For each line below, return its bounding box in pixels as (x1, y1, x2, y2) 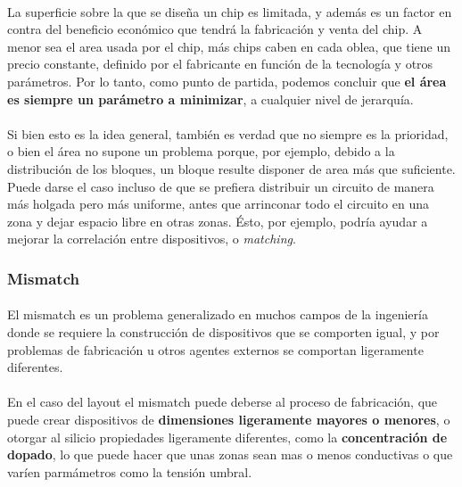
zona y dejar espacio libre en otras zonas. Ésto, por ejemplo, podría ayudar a (7, 211, 428, 230)
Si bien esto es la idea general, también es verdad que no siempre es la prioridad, (7, 124, 449, 143)
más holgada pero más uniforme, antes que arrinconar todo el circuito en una (7, 194, 429, 213)
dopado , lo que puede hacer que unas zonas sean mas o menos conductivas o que (7, 445, 453, 464)
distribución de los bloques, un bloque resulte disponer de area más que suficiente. (7, 159, 456, 177)
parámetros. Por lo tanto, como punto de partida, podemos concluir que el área (7, 71, 447, 90)
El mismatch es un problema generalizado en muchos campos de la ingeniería (7, 305, 428, 324)
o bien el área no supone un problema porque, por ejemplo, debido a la (7, 142, 395, 161)
